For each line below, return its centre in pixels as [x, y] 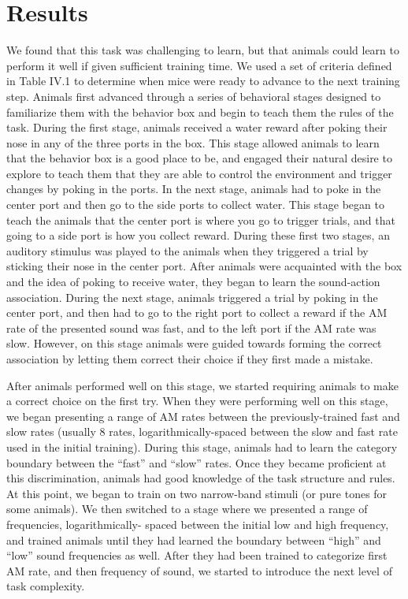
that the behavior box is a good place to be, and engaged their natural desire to [199, 158]
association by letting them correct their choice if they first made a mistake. [190, 359]
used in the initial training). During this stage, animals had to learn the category [202, 446]
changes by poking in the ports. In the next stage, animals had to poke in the [194, 189]
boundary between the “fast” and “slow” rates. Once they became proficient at [197, 462]
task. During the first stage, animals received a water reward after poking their [197, 127]
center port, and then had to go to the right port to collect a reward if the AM [197, 313]
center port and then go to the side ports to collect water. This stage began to [195, 205]
